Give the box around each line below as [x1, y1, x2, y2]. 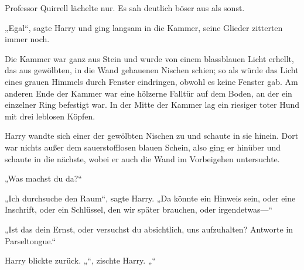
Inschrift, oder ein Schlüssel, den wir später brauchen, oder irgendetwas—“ [5, 203, 273, 216]
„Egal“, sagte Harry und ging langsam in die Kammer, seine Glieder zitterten [5, 21, 283, 33]
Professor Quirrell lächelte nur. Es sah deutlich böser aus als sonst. [5, 2, 245, 13]
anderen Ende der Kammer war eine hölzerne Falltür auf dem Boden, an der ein [5, 87, 292, 99]
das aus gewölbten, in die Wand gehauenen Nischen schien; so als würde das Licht [5, 64, 299, 76]
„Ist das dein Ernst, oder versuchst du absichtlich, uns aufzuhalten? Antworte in [5, 223, 293, 235]
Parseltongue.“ [5, 234, 56, 247]
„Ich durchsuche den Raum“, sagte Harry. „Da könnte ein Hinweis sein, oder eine [5, 192, 296, 204]
